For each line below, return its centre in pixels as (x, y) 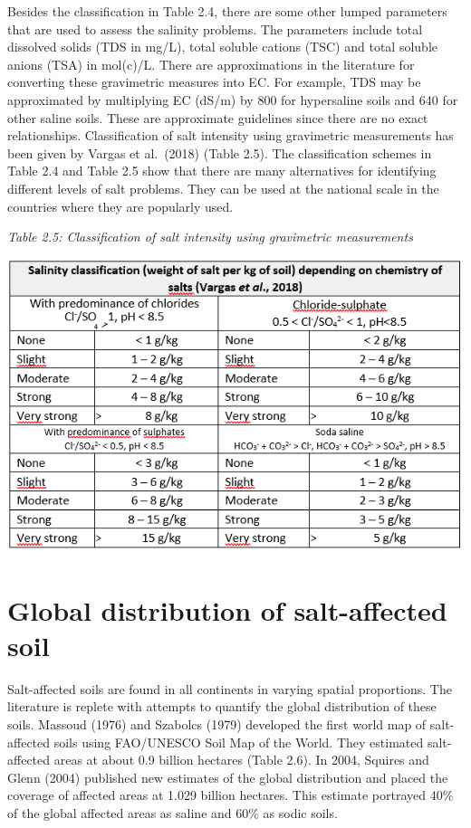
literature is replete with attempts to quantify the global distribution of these (222, 706)
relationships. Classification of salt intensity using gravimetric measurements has (231, 135)
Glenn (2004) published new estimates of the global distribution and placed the (228, 777)
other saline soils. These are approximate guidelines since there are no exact (218, 117)
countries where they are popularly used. (120, 206)
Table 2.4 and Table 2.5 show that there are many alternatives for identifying (222, 171)
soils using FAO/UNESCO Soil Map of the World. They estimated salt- (253, 742)
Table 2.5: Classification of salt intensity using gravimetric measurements (210, 237)
